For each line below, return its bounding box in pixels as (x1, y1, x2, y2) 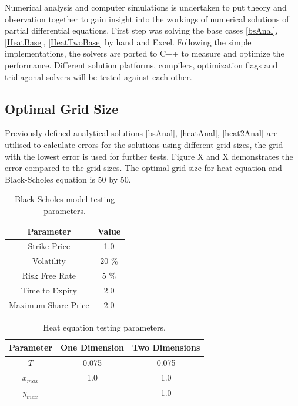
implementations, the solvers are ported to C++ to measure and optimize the (5, 47, 284, 60)
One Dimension (60, 341, 125, 354)
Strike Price (28, 240, 71, 252)
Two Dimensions (132, 341, 200, 354)
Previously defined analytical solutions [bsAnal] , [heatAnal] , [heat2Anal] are (5, 127, 278, 139)
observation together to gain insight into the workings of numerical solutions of (5, 12, 289, 25)
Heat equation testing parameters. (43, 321, 166, 333)
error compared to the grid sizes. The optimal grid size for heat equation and (5, 161, 282, 174)
